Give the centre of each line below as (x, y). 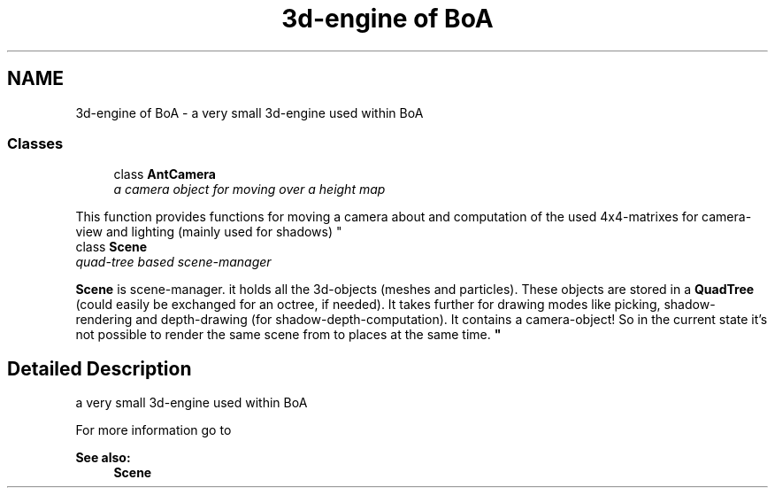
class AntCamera (165, 174)
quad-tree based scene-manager (173, 262)
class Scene (111, 247)
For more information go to (153, 430)
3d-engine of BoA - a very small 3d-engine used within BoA (249, 112)
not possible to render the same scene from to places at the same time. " (288, 335)
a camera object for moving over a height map (249, 189)
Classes (35, 143)
